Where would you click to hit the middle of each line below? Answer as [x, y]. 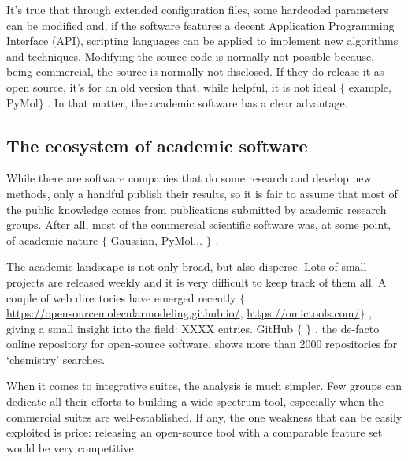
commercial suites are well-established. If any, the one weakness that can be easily [204, 416]
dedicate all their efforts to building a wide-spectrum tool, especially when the [195, 401]
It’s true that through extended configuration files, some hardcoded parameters [197, 9]
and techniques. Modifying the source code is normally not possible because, [191, 56]
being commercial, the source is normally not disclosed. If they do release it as [195, 71]
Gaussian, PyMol [152, 240]
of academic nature [52, 240]
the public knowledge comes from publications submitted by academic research [197, 209]
